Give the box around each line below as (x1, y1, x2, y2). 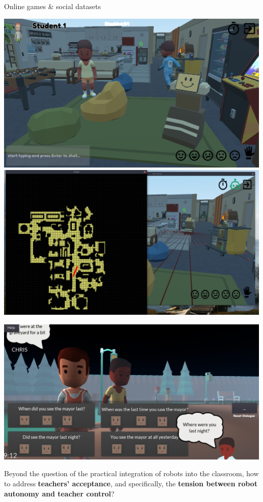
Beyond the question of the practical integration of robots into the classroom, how (4, 468, 259, 479)
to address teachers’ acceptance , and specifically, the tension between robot (4, 478, 257, 489)
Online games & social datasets (4, 1, 101, 11)
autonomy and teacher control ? (4, 488, 115, 498)
